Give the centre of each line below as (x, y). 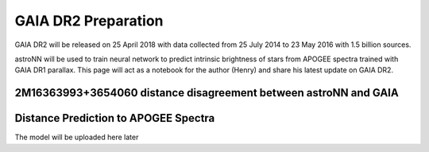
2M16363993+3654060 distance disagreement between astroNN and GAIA (207, 93)
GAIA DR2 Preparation (89, 21)
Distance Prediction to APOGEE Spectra (115, 118)
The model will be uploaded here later (77, 137)
